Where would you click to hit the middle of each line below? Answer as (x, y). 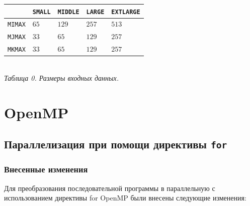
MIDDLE (68, 12)
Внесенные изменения (46, 169)
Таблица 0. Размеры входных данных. (61, 77)
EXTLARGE (126, 12)
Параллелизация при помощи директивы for (116, 144)
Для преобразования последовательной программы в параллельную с (110, 188)
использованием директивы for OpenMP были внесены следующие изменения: (125, 198)
